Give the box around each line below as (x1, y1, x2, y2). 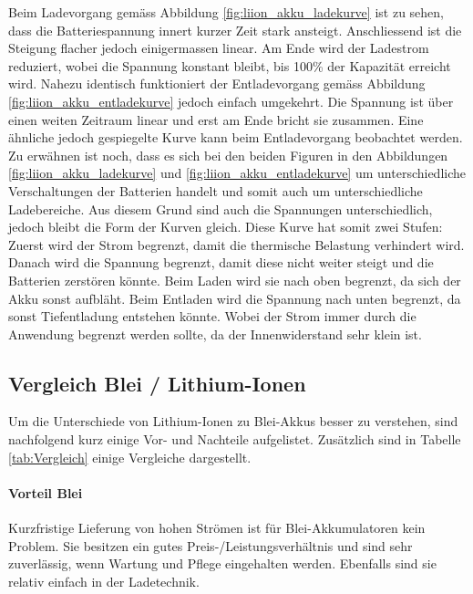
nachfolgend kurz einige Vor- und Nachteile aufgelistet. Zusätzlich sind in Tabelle (8, 430, 461, 449)
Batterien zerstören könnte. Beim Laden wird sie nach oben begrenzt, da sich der (8, 270, 461, 289)
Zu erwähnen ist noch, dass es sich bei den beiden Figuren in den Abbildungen (8, 145, 448, 164)
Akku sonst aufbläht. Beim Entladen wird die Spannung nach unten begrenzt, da (8, 288, 461, 307)
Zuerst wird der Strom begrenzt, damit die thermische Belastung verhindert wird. (8, 234, 465, 254)
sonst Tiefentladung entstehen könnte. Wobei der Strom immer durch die (8, 307, 416, 326)
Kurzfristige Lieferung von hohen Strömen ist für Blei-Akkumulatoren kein (8, 518, 426, 537)
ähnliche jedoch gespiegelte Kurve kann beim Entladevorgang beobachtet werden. (8, 128, 463, 147)
